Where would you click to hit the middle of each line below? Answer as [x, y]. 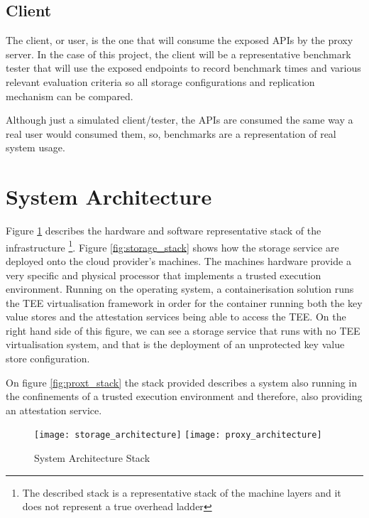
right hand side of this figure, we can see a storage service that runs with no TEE [183, 330]
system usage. [35, 147]
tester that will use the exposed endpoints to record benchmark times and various [183, 68]
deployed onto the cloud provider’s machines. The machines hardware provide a [178, 260]
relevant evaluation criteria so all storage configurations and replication [160, 81]
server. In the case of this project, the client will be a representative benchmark [178, 54]
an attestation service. [54, 410]
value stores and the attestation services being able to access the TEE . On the [176, 317]
